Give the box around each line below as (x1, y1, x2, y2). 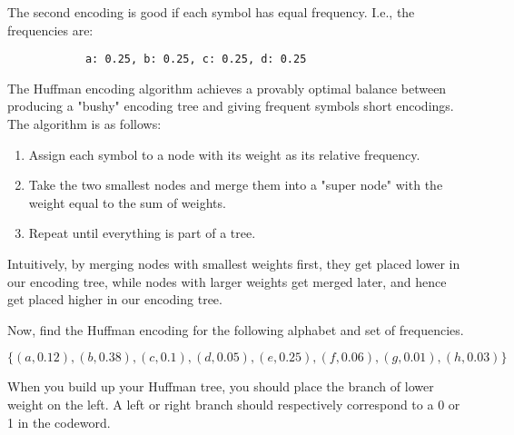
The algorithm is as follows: (7, 114, 162, 133)
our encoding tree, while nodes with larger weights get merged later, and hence (7, 272, 447, 291)
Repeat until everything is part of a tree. (28, 223, 256, 242)
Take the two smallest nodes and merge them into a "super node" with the (28, 175, 443, 194)
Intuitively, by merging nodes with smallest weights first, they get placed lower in (7, 254, 460, 272)
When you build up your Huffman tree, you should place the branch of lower (7, 377, 434, 396)
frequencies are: (7, 20, 94, 39)
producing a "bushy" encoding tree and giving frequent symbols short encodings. (7, 96, 454, 115)
